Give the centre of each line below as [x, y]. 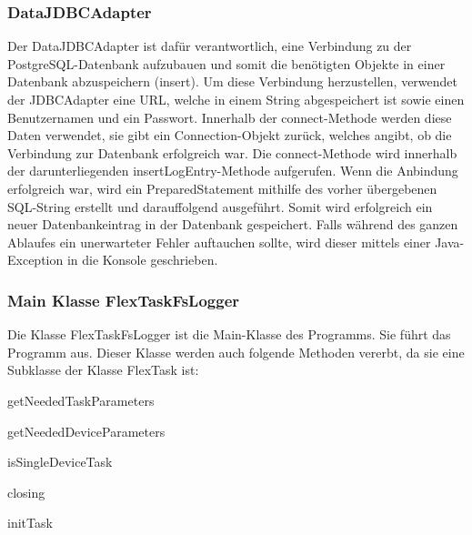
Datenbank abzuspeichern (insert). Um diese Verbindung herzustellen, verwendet [232, 81]
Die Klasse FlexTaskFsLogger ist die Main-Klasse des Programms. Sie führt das [229, 334]
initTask [30, 523]
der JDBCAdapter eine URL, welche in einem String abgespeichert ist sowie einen [236, 99]
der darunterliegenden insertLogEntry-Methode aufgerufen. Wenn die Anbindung [233, 171]
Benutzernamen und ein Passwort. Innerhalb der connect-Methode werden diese [230, 117]
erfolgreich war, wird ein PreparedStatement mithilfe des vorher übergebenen [222, 188]
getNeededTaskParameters [81, 400]
